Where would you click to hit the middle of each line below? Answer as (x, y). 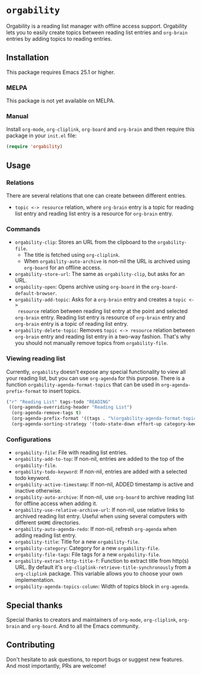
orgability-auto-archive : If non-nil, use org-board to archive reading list (104, 497)
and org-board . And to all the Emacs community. (80, 626)
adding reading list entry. (45, 535)
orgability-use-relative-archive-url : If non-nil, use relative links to (100, 510)
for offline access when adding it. (56, 503)
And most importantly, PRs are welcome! (56, 665)
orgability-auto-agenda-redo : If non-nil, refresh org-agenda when (96, 529)
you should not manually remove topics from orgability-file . (92, 343)
